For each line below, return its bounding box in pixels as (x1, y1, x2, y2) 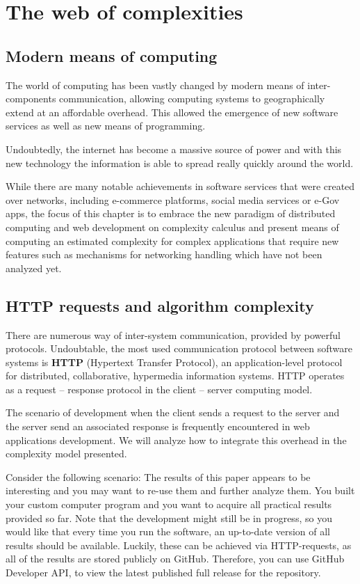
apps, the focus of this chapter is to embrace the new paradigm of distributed (6, 206, 336, 221)
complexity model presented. (6, 446, 127, 461)
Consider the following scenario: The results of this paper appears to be (6, 469, 311, 484)
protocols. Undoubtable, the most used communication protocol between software (6, 341, 352, 356)
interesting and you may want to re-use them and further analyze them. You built (6, 483, 355, 498)
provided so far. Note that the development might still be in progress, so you (6, 510, 332, 525)
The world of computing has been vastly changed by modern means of (6, 77, 304, 92)
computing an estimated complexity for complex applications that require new (6, 233, 339, 248)
